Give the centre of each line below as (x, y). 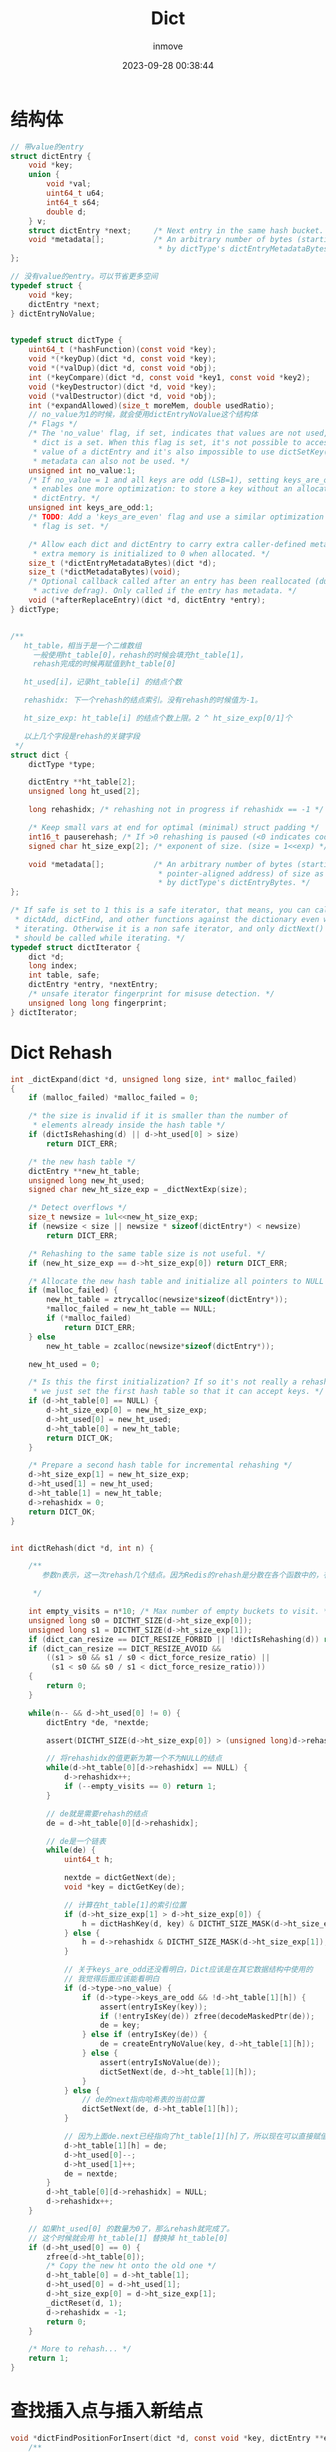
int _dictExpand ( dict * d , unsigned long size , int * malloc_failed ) (154, 1079)
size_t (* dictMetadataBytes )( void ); (105, 572)
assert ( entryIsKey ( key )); (153, 2007)
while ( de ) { (71, 1850)
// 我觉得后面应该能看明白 (111, 1979)
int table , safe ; (64, 975)
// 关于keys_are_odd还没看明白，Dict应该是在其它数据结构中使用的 (188, 1970)
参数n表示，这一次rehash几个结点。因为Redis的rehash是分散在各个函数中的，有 (186, 1575)
